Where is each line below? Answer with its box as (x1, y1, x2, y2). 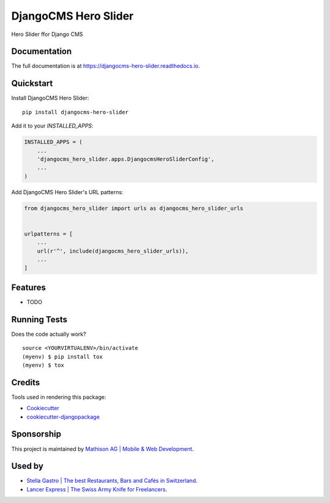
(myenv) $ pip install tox (22, 353, 103, 360)
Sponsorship (11, 429, 61, 440)
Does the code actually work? (11, 330, 87, 338)
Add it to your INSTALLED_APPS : (11, 122, 94, 129)
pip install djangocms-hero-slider (22, 109, 129, 115)
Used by (11, 461, 44, 471)
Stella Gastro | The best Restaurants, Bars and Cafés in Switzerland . (26, 477, 198, 485)
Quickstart (11, 78, 53, 89)
